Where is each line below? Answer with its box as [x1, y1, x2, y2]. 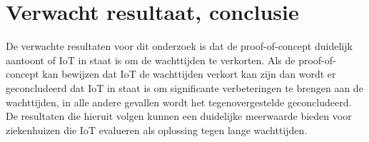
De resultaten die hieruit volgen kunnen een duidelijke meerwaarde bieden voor [6, 108, 352, 123]
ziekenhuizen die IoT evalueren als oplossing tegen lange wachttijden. [6, 122, 308, 137]
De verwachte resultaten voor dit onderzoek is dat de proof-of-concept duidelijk [6, 39, 353, 54]
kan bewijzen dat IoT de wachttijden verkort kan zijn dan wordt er [42, 66, 336, 81]
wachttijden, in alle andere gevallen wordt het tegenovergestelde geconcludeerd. [6, 94, 352, 109]
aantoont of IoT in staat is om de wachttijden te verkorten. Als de [6, 52, 295, 67]
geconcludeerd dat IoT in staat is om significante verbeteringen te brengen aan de [6, 80, 363, 95]
